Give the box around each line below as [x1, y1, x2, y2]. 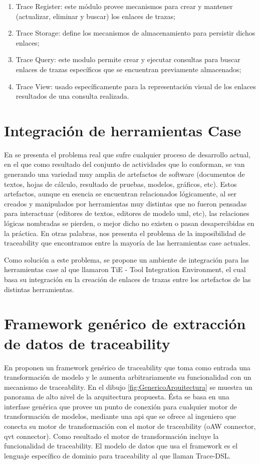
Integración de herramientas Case [4, 120, 241, 140]
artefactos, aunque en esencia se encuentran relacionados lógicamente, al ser [4, 188, 237, 199]
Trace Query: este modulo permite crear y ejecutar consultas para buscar [16, 54, 240, 65]
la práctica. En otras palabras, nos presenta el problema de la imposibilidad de [4, 227, 246, 238]
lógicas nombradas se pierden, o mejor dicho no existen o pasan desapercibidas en [4, 218, 254, 228]
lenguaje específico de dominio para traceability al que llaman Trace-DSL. [4, 450, 231, 460]
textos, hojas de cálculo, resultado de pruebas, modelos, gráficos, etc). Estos [4, 178, 237, 189]
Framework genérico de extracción [4, 313, 246, 334]
